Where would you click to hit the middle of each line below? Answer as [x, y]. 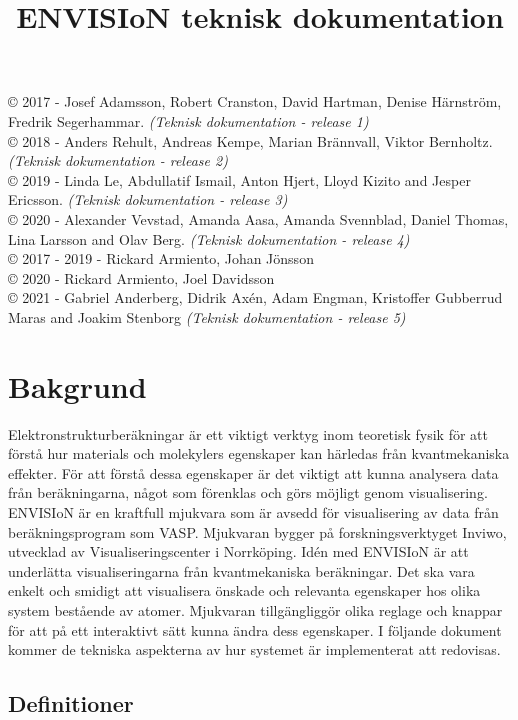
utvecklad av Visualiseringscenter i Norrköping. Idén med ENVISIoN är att [238, 551]
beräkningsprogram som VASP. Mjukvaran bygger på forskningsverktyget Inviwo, [257, 531]
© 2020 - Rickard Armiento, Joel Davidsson [141, 277]
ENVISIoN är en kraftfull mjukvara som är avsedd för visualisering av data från [253, 512]
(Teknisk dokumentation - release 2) [118, 160]
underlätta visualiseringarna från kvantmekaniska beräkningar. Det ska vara [241, 570]
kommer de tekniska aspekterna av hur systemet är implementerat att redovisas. [254, 649]
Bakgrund [77, 385]
